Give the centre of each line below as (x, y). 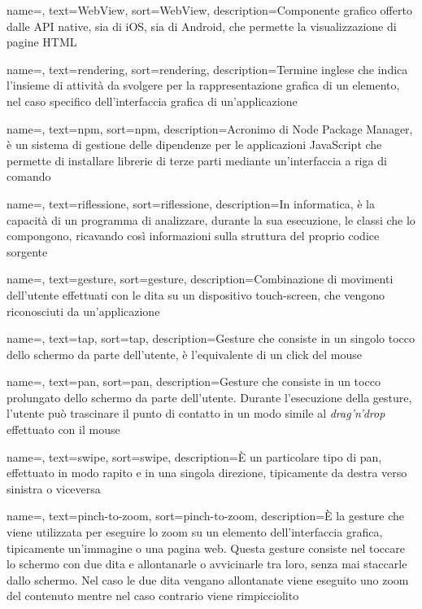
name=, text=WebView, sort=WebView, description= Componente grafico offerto (209, 10)
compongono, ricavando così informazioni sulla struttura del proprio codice (193, 236)
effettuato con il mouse (63, 429)
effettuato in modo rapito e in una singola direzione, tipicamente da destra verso (207, 473)
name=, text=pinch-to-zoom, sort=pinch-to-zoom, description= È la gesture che (205, 516)
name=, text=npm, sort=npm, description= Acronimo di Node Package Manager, (210, 128)
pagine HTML (42, 42)
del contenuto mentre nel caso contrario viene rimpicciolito (153, 596)
